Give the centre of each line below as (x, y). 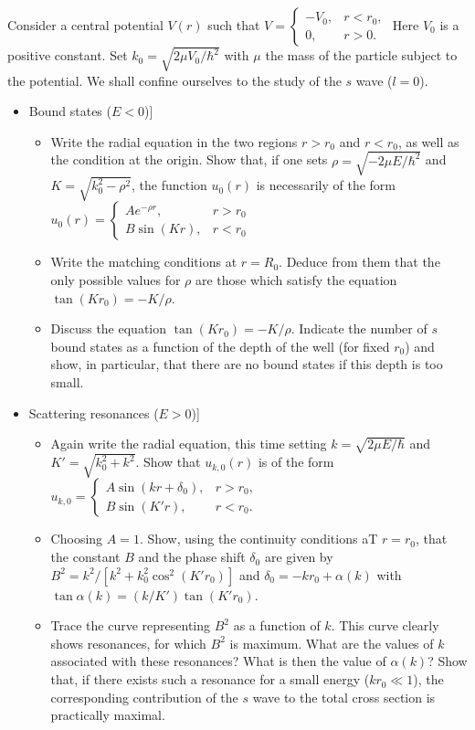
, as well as (428, 141)
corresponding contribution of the (144, 697)
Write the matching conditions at (144, 262)
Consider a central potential (85, 25)
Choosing (77, 539)
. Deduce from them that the (359, 262)
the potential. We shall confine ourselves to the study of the (174, 80)
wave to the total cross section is (344, 697)
